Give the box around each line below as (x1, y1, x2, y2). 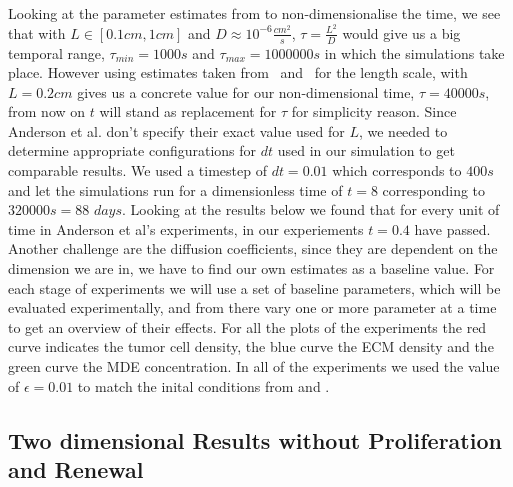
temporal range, (8, 42, 105, 63)
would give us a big (342, 22, 461, 43)
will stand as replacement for (99, 101, 277, 122)
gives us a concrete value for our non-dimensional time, (77, 81, 415, 102)
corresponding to (382, 179, 486, 200)
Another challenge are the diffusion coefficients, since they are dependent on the (8, 238, 498, 259)
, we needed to (358, 120, 448, 141)
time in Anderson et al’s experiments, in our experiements (8, 218, 364, 239)
